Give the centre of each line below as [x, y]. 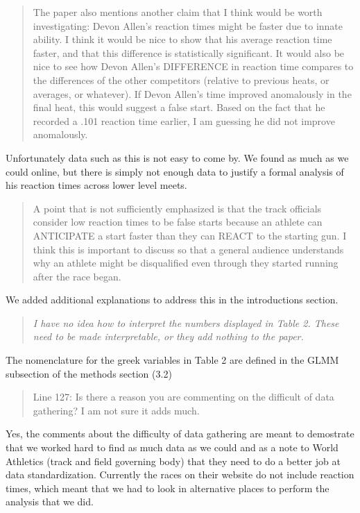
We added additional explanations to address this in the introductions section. [172, 300]
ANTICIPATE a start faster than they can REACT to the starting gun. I [190, 235]
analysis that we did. [50, 502]
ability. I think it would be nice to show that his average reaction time [182, 39]
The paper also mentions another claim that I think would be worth [178, 12]
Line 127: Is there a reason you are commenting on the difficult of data [183, 397]
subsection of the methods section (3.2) [89, 373]
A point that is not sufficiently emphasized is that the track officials [177, 208]
